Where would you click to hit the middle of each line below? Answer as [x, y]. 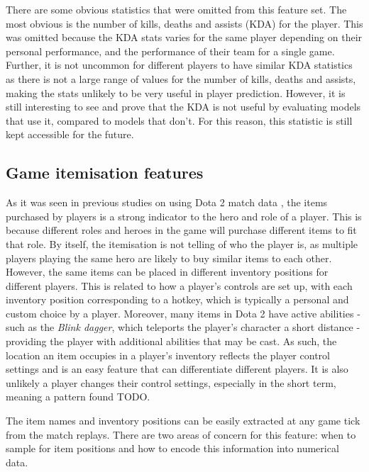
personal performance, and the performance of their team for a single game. [170, 51]
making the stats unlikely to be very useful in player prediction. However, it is [176, 92]
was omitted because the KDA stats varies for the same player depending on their [184, 37]
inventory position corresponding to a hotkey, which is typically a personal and [177, 299]
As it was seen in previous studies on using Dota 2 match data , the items [167, 202]
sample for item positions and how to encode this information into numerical [172, 448]
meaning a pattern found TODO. [78, 397]
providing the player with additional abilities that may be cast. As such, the [171, 341]
